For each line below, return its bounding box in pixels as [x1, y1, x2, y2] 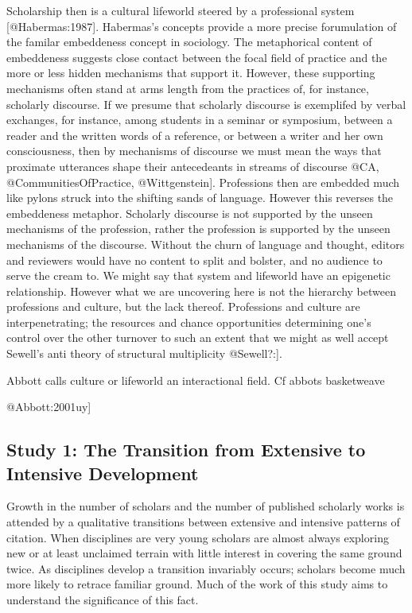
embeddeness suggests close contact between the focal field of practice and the [6, 48, 387, 65]
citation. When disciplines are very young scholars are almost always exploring [6, 529, 389, 545]
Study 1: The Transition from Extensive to [6, 437, 366, 462]
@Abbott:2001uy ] [6, 398, 91, 415]
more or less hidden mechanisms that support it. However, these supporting [6, 64, 375, 81]
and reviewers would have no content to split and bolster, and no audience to [6, 251, 383, 268]
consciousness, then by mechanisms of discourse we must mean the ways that [6, 142, 382, 159]
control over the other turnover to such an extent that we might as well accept [6, 329, 389, 346]
